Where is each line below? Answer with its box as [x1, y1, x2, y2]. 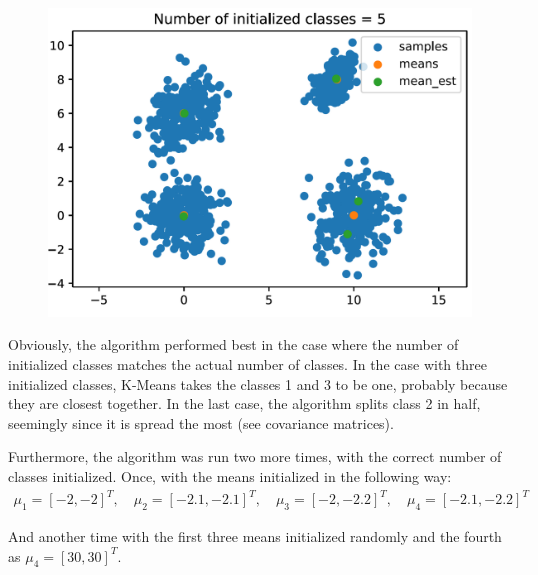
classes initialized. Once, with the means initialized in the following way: [8, 466, 452, 487]
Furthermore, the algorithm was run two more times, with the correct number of [8, 446, 502, 467]
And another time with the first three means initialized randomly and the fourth [8, 525, 502, 546]
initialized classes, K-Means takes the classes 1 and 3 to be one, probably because [8, 373, 508, 394]
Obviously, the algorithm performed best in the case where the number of [8, 334, 459, 355]
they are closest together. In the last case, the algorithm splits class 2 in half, [8, 393, 481, 414]
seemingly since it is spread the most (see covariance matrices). [8, 412, 394, 433]
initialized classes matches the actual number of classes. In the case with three [8, 354, 487, 375]
